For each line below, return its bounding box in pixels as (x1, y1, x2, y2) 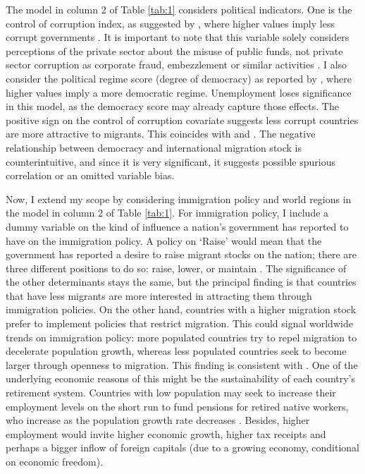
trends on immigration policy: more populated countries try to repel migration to (6, 329, 357, 344)
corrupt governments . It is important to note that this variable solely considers (6, 30, 349, 44)
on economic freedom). (6, 454, 104, 468)
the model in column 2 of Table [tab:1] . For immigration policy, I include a (6, 205, 329, 220)
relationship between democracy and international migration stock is (6, 140, 302, 154)
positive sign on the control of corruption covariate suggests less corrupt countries (6, 112, 359, 127)
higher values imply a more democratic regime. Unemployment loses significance (6, 85, 352, 99)
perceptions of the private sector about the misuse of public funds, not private (6, 43, 343, 58)
